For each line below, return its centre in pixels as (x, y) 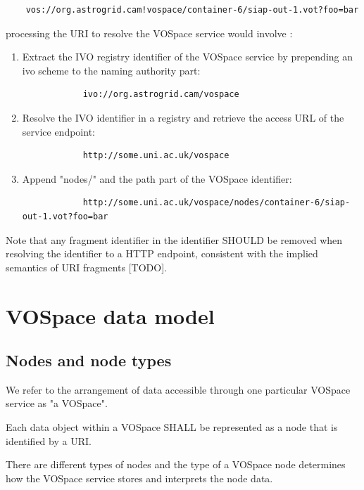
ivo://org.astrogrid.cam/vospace (161, 95)
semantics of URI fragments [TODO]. (86, 267)
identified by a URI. (49, 440)
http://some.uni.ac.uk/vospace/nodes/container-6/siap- (216, 203)
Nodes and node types (89, 360)
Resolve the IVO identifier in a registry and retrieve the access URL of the (183, 117)
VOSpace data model (110, 315)
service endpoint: (58, 131)
